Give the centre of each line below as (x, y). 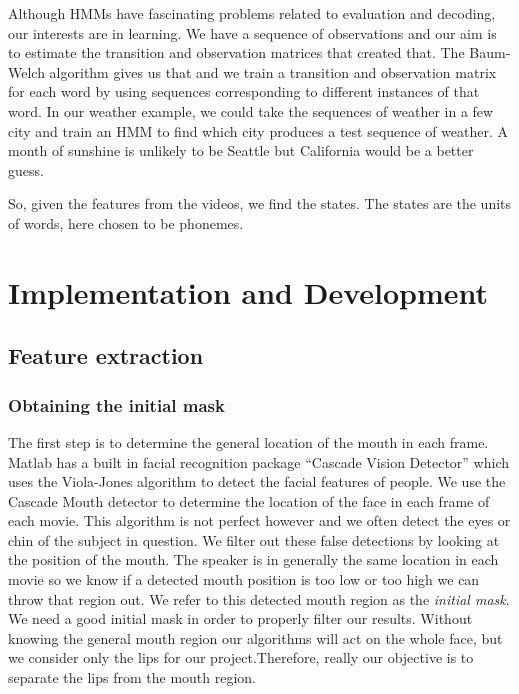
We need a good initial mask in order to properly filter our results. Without (240, 618)
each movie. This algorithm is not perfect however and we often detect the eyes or (259, 520)
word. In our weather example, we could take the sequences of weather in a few (251, 110)
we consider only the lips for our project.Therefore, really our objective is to (241, 657)
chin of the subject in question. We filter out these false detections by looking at (254, 539)
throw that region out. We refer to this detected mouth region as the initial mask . (259, 598)
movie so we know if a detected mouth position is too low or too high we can (244, 579)
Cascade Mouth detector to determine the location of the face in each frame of (249, 500)
